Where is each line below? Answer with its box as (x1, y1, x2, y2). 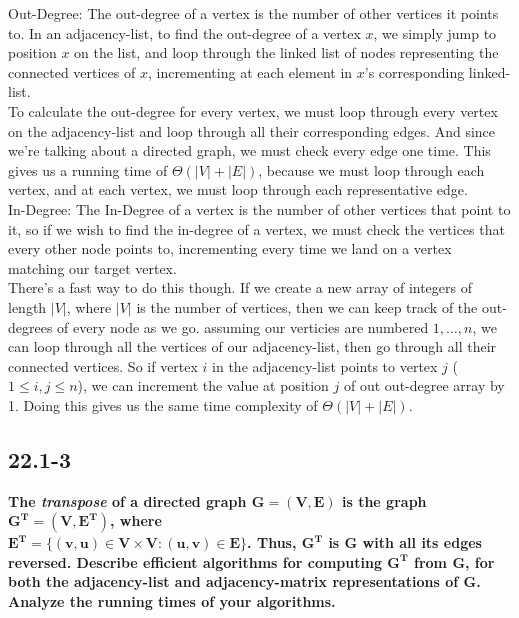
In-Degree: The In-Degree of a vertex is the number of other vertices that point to (8, 198, 511, 219)
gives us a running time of (8, 159, 168, 180)
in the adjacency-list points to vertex (212, 355, 438, 376)
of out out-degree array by (344, 375, 505, 396)
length (8, 296, 47, 317)
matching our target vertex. (8, 257, 177, 278)
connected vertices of (8, 61, 136, 82)
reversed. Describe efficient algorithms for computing (8, 551, 382, 572)
